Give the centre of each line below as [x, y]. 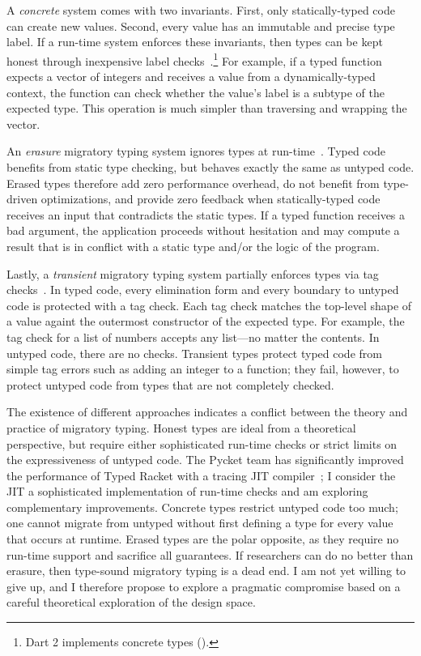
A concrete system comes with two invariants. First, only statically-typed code [201, 10]
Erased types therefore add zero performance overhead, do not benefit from [193, 183]
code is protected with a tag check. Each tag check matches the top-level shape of [209, 305]
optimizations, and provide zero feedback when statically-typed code [210, 199]
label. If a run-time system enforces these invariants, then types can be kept [195, 42]
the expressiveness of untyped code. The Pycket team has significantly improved [205, 460]
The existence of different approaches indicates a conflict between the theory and [207, 412]
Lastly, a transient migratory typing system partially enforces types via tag [193, 273]
